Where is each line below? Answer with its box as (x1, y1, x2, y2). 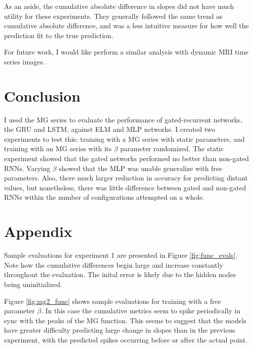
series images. (4, 56, 45, 66)
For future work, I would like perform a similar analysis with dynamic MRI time (4, 47, 249, 57)
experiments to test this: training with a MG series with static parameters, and (4, 133, 245, 144)
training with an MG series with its (4, 143, 112, 154)
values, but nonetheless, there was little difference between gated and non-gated (4, 182, 247, 192)
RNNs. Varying (4, 163, 51, 173)
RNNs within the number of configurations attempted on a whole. (4, 192, 205, 202)
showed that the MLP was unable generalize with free (59, 163, 222, 173)
